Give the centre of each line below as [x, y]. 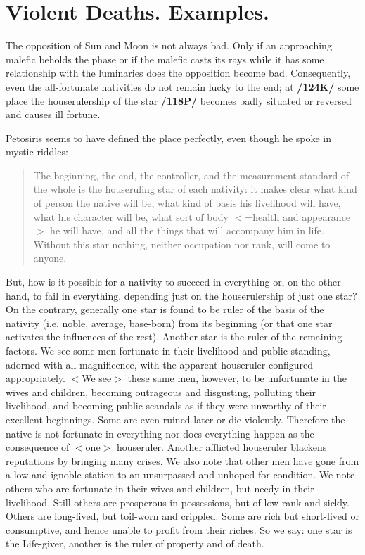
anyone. [50, 258]
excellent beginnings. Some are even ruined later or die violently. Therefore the [175, 419]
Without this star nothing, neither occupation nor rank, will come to [182, 244]
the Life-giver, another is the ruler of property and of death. [135, 543]
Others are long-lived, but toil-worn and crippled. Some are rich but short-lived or [182, 516]
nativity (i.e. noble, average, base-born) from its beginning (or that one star [169, 323]
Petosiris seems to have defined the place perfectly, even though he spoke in [169, 138]
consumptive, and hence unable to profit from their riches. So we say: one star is [179, 529]
